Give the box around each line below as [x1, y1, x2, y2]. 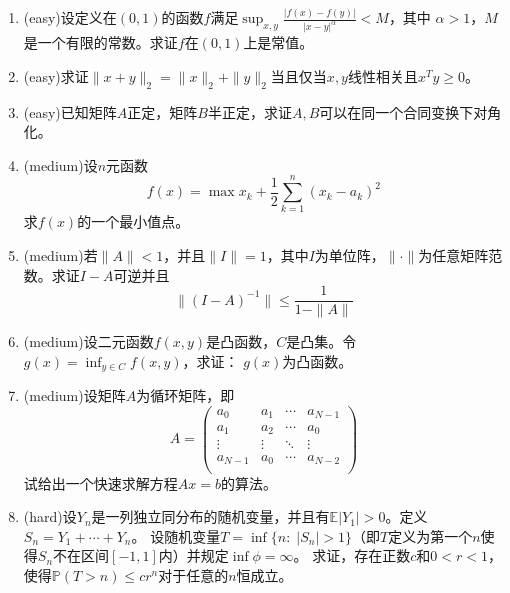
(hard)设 [23, 506, 77, 527]
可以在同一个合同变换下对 [319, 101, 488, 122]
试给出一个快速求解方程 [23, 472, 178, 493]
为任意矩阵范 [418, 245, 503, 266]
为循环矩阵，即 [136, 385, 235, 406]
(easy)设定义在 [23, 7, 117, 28]
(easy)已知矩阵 [23, 101, 117, 122]
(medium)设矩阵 [23, 385, 126, 406]
